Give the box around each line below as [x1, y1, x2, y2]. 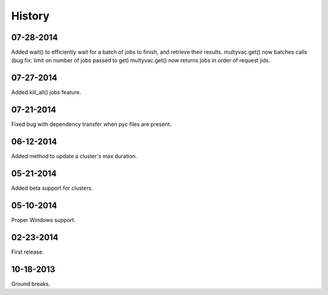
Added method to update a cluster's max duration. [11, 153, 137, 160]
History [11, 9, 50, 23]
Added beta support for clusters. [11, 184, 94, 192]
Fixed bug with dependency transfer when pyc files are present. [11, 120, 172, 128]
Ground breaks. [11, 280, 50, 287]
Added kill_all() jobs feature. [11, 89, 81, 96]
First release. [11, 248, 44, 255]
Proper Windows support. [11, 216, 76, 223]
